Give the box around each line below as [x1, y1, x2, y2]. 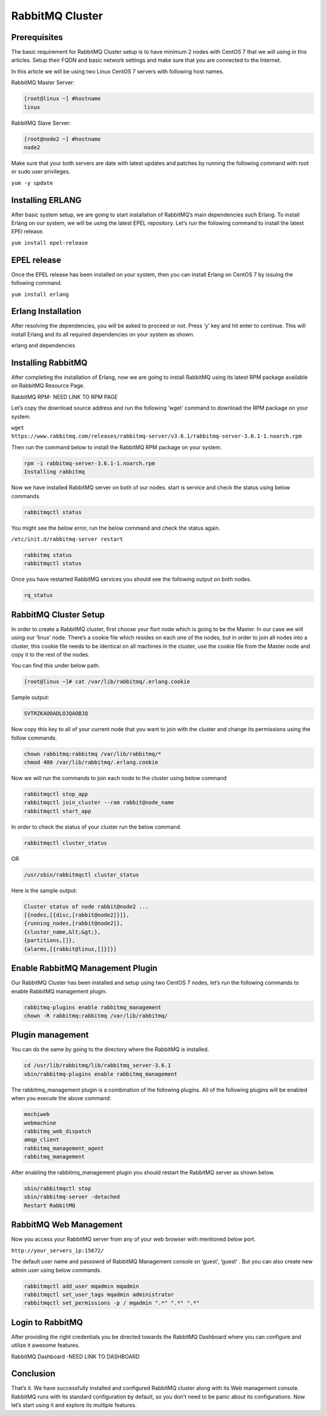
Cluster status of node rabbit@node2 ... [24, 903, 149, 910]
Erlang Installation [11, 306, 82, 316]
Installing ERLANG [11, 195, 82, 205]
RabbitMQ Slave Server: [11, 119, 71, 127]
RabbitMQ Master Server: [11, 79, 75, 86]
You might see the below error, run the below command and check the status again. [11, 524, 220, 532]
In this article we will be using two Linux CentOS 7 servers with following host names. [11, 67, 224, 75]
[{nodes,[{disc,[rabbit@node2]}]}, [24, 912, 130, 918]
